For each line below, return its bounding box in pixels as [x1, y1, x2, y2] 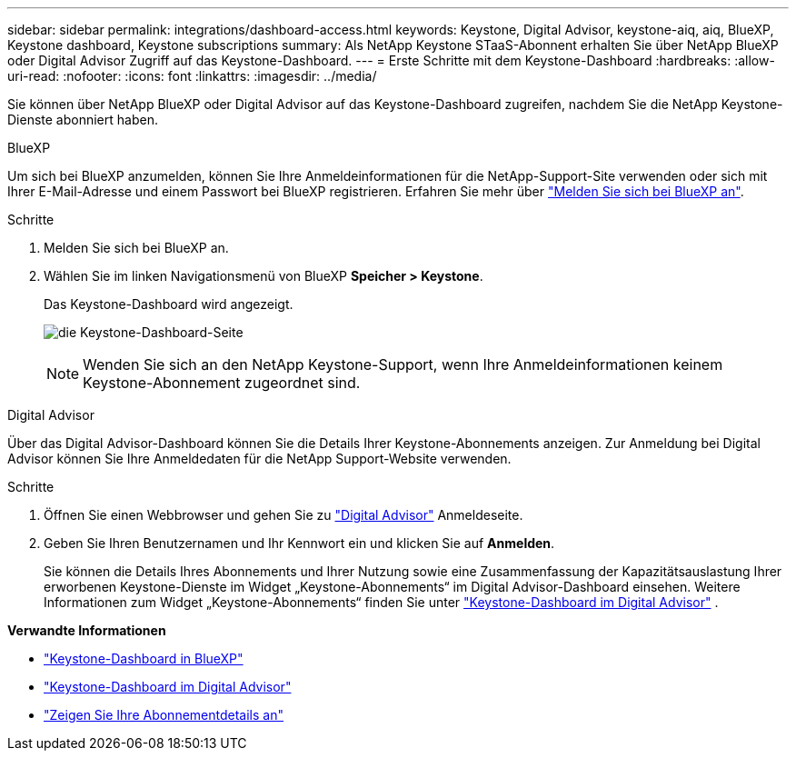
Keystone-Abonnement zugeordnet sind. [83, 374, 361, 392]
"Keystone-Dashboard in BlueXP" [44, 651, 244, 666]
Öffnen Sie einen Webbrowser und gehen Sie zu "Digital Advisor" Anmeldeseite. [44, 507, 523, 523]
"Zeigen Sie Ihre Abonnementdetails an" [44, 707, 284, 723]
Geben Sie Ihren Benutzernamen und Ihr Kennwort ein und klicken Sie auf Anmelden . [44, 535, 555, 551]
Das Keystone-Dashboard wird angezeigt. [44, 296, 294, 312]
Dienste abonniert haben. [7, 112, 158, 127]
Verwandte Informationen [7, 623, 166, 638]
